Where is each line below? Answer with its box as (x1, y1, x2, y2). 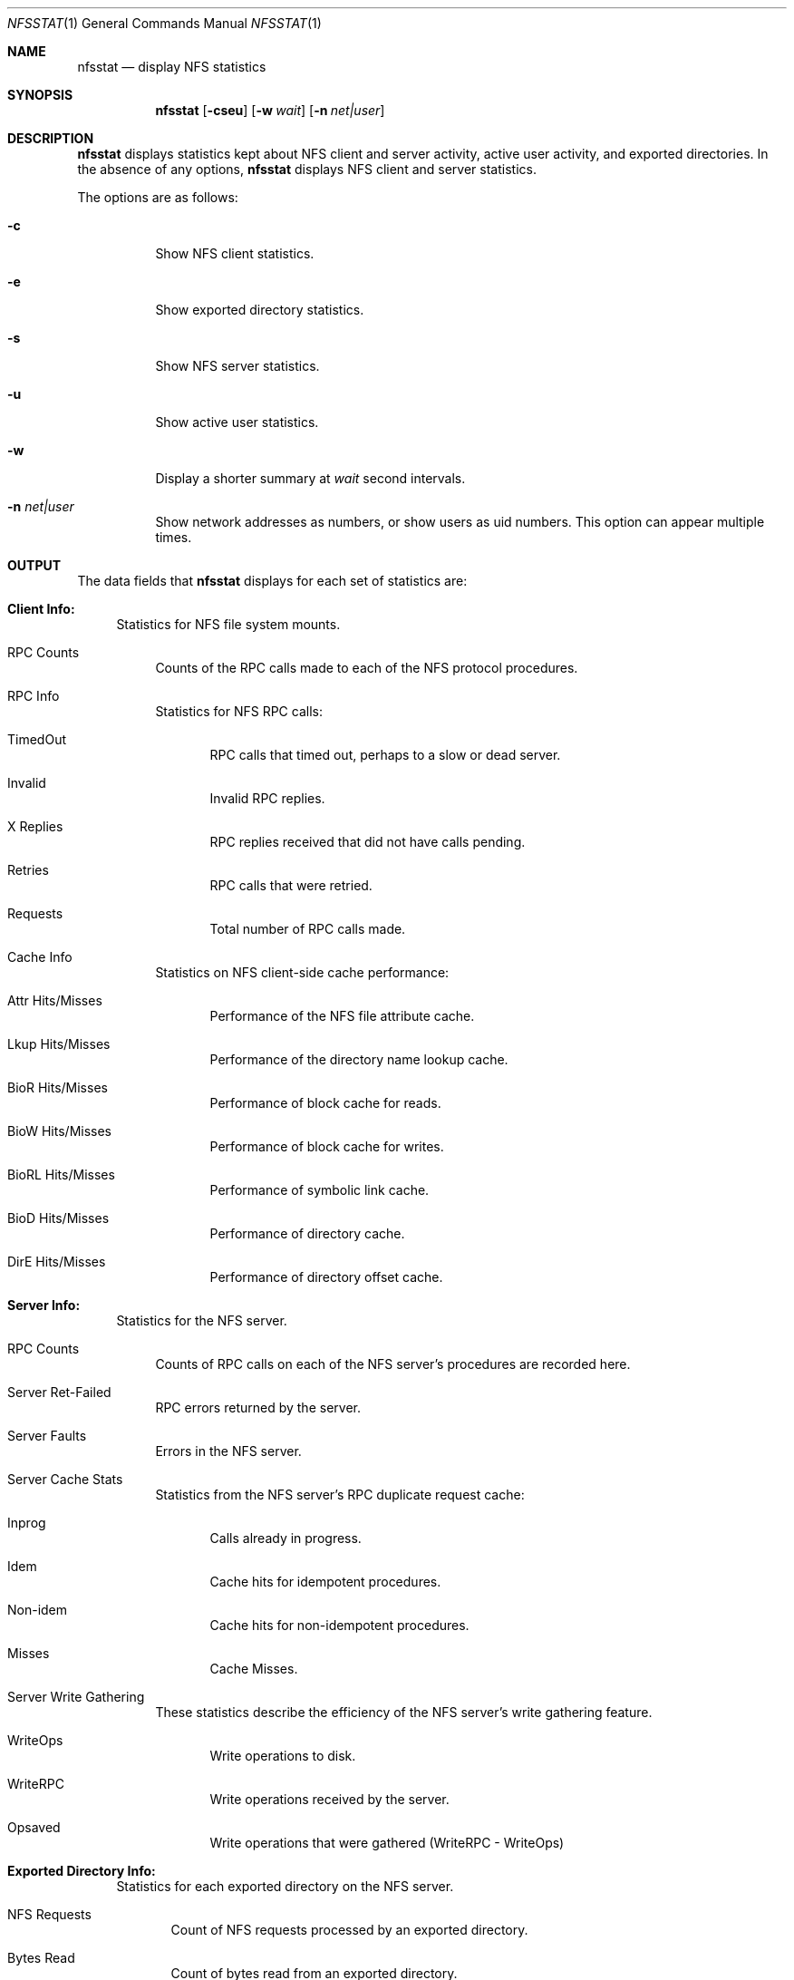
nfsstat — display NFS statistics (77, 59, 266, 74)
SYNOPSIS (7, 87, 73, 102)
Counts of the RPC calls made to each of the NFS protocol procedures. (155, 660, 578, 675)
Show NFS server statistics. (155, 358, 320, 374)
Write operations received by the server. (209, 1791, 450, 1807)
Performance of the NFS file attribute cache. (209, 1008, 475, 1024)
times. (155, 529, 192, 545)
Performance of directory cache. (209, 1226, 405, 1241)
